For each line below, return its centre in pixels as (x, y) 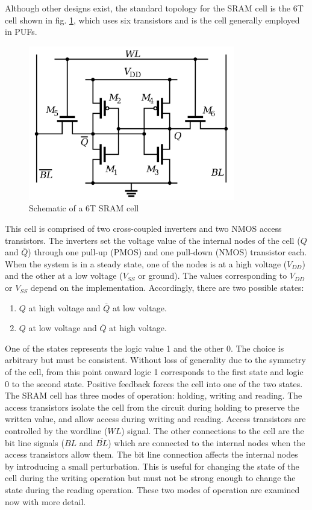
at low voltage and (63, 328)
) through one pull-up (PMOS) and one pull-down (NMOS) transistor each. (167, 252)
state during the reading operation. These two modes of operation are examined (152, 489)
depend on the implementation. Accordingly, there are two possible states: (167, 288)
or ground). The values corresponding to (213, 275)
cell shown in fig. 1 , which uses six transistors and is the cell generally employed (152, 20)
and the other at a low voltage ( (64, 275)
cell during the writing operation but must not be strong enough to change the (150, 478)
